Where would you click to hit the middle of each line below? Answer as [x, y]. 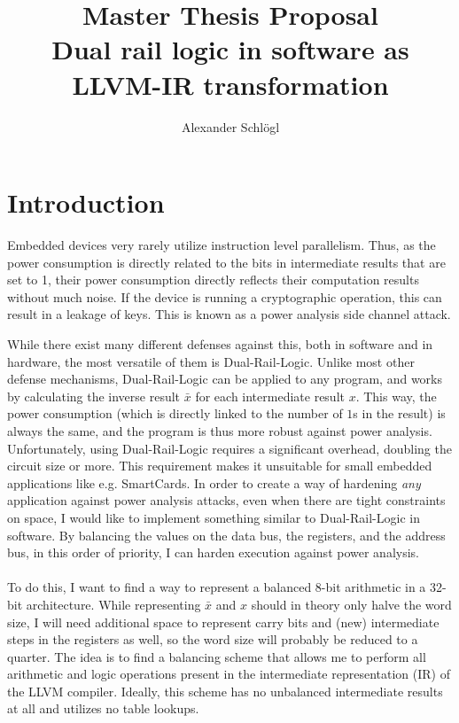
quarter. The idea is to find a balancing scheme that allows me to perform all [217, 656]
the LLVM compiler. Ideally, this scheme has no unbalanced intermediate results [225, 691]
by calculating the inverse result [94, 396]
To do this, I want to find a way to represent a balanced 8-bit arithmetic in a [217, 587]
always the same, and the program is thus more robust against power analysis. [220, 430]
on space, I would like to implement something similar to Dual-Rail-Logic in [214, 517]
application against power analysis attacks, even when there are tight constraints [226, 500]
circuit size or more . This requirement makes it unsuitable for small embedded [220, 466]
